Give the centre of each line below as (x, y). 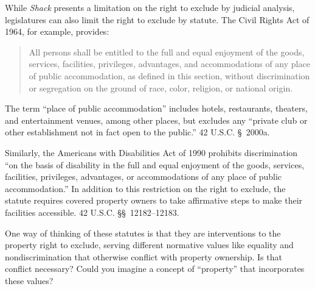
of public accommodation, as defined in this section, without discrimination (169, 75)
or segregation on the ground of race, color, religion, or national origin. (161, 87)
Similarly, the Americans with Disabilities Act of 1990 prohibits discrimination (151, 152)
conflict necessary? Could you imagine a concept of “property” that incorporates (155, 269)
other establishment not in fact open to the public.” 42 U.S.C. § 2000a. (137, 132)
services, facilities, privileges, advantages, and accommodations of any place (169, 64)
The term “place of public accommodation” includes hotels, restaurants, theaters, (156, 108)
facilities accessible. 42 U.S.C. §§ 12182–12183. (92, 212)
